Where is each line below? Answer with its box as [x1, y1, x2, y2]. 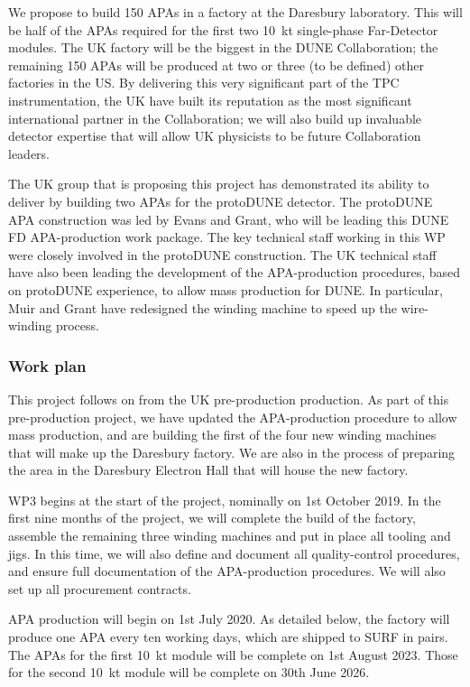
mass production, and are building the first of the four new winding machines [8, 425, 437, 444]
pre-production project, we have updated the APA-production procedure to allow [8, 407, 457, 426]
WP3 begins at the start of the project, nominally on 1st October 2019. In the [8, 490, 441, 509]
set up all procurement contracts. [8, 579, 191, 598]
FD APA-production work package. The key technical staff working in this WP [8, 227, 446, 246]
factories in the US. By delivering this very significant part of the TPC [8, 73, 400, 92]
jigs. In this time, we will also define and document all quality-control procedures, [8, 543, 460, 562]
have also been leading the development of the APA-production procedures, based [8, 263, 461, 282]
